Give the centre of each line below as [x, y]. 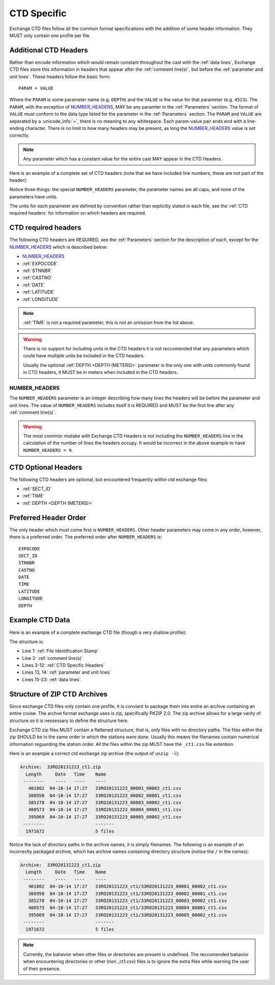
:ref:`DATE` [34, 285]
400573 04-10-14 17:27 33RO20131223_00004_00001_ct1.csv [105, 810]
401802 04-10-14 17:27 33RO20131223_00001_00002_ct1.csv [105, 788]
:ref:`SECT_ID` [37, 489]
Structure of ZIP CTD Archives [59, 694]
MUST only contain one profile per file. [50, 35]
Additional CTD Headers [49, 50]
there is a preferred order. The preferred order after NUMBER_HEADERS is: [86, 537]
